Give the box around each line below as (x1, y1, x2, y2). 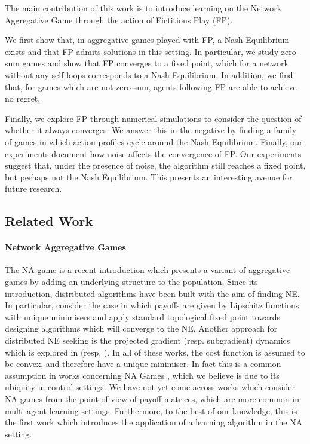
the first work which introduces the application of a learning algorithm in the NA (5, 416, 303, 428)
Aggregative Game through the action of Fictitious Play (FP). (5, 13, 233, 26)
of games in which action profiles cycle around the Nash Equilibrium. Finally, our (5, 135, 303, 148)
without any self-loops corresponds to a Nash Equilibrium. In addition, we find (5, 68, 293, 81)
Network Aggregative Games (5, 241, 126, 253)
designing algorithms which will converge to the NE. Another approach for (5, 322, 278, 335)
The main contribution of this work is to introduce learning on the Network (5, 2, 282, 14)
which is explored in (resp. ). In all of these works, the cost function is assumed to (5, 345, 305, 358)
